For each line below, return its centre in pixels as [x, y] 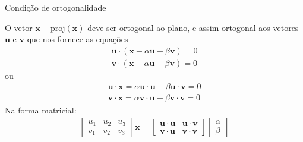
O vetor [19, 27]
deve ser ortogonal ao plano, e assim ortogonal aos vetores [193, 27]
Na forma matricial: [41, 110]
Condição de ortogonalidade [56, 7]
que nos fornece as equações [78, 39]
